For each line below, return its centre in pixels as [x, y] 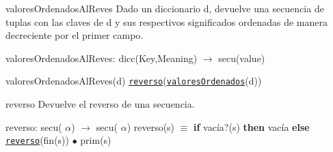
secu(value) [242, 58]
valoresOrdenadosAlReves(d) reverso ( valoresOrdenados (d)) [134, 81]
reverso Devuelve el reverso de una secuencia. [100, 104]
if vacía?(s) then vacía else [252, 126]
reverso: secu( [34, 126]
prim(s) [96, 140]
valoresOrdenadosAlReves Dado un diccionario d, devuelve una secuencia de [165, 8]
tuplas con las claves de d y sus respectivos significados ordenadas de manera [167, 21]
